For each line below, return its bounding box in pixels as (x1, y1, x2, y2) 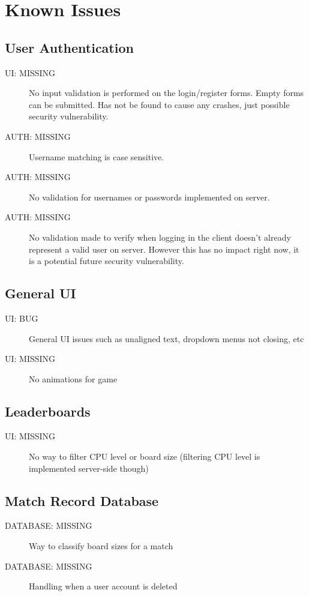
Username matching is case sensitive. (29, 150, 164, 163)
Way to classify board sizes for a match (29, 540, 173, 552)
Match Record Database (5, 491, 159, 510)
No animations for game (29, 372, 118, 385)
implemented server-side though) (29, 462, 149, 474)
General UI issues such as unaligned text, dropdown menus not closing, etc (29, 332, 304, 345)
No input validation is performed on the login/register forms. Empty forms (29, 86, 304, 99)
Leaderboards (5, 402, 91, 420)
